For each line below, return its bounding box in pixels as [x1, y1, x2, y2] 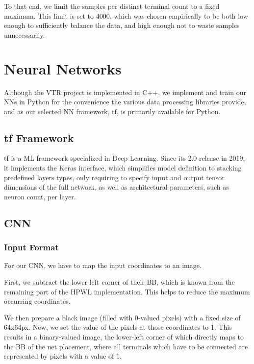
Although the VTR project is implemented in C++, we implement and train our [4, 87, 246, 97]
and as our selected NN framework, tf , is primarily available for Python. [4, 106, 221, 116]
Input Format [4, 241, 59, 253]
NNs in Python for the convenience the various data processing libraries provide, [4, 97, 246, 107]
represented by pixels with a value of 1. [4, 351, 122, 361]
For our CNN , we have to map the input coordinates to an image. [4, 260, 202, 270]
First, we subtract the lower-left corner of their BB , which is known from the [4, 277, 235, 287]
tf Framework [4, 130, 74, 145]
